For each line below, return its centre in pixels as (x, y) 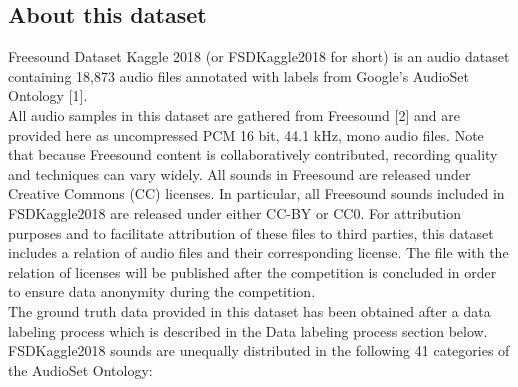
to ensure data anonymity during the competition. (162, 291)
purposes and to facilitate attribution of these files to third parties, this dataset (251, 232)
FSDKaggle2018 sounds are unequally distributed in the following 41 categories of (259, 350)
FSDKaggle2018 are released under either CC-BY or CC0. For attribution (235, 212)
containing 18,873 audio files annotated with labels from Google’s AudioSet (238, 75)
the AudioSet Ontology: (80, 369)
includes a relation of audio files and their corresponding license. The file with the (258, 252)
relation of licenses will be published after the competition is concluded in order (252, 271)
